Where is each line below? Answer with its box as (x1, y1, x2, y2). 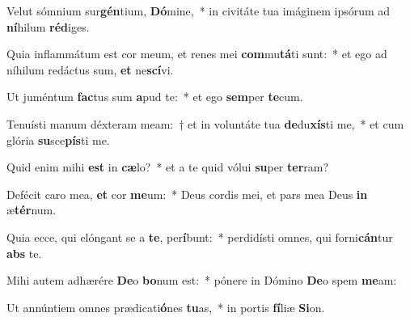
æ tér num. (6, 201, 57, 218)
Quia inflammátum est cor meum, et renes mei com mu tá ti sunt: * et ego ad (6, 45, 387, 62)
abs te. (6, 244, 42, 261)
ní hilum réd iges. (6, 18, 90, 35)
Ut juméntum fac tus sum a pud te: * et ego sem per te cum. (6, 88, 303, 105)
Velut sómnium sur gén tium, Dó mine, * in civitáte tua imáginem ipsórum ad (6, 2, 391, 19)
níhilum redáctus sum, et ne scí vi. (6, 61, 174, 78)
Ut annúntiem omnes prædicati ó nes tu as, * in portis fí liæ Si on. (6, 298, 325, 315)
